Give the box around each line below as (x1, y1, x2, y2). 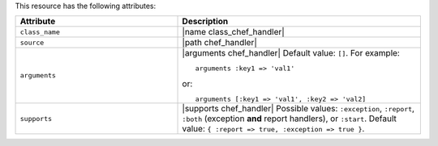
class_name (19, 27, 61, 36)
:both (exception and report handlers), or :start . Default (182, 113, 397, 124)
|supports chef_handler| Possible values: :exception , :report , (182, 103, 415, 115)
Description (182, 16, 229, 27)
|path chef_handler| (182, 37, 257, 48)
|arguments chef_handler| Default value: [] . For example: (182, 48, 401, 59)
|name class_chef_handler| (182, 27, 286, 38)
